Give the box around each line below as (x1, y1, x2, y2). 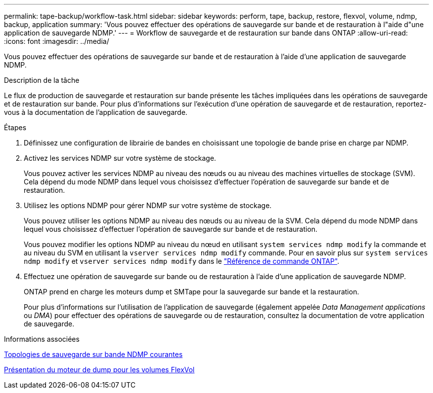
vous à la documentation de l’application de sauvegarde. (4, 108, 188, 116)
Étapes (4, 123, 27, 132)
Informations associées (4, 335, 80, 343)
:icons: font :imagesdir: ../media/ (4, 37, 109, 45)
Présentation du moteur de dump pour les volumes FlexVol (4, 365, 195, 374)
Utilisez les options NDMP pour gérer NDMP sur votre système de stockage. (24, 201, 272, 210)
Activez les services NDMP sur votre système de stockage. (24, 154, 216, 162)
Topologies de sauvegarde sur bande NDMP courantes (4, 350, 183, 358)
